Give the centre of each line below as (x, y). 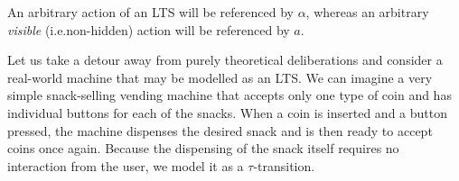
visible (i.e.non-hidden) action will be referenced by (149, 29)
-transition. (284, 165)
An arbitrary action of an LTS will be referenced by (150, 12)
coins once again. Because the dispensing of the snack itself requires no (203, 148)
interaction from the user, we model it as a (126, 165)
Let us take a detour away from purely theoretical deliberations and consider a (225, 60)
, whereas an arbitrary (367, 12)
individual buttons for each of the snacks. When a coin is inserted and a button (228, 112)
